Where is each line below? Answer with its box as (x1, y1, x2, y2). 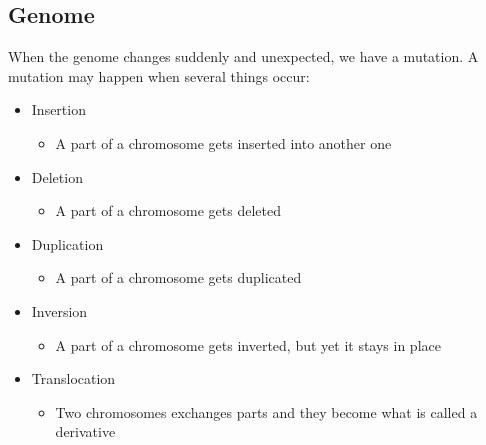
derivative (55, 421, 116, 442)
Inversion (31, 300, 88, 321)
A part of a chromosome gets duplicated (55, 267, 302, 288)
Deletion (31, 166, 83, 187)
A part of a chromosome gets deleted (55, 200, 281, 221)
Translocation (31, 368, 116, 389)
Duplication (31, 233, 104, 254)
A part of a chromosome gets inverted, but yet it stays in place (55, 334, 441, 355)
